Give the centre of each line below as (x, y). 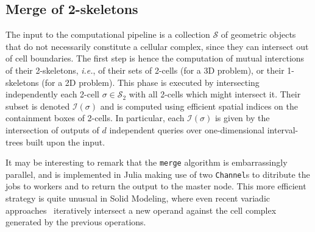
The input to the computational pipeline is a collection (108, 34)
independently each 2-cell (52, 94)
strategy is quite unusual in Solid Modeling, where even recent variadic (138, 198)
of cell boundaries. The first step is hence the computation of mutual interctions (155, 58)
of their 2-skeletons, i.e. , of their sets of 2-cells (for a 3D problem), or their (145, 70)
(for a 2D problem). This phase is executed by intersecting (150, 82)
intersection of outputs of (52, 129)
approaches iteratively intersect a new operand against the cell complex (141, 210)
